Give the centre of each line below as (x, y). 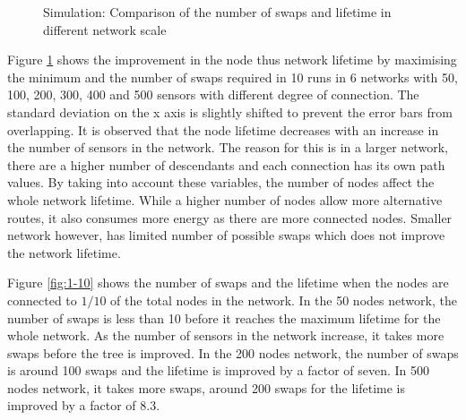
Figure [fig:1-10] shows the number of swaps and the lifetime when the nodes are (228, 283)
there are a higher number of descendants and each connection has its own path (226, 164)
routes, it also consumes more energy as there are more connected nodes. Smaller (230, 217)
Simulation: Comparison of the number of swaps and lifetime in (217, 12)
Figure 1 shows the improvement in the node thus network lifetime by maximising (232, 60)
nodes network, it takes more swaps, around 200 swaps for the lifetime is (206, 387)
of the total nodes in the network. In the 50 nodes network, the (284, 300)
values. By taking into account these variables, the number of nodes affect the (221, 182)
